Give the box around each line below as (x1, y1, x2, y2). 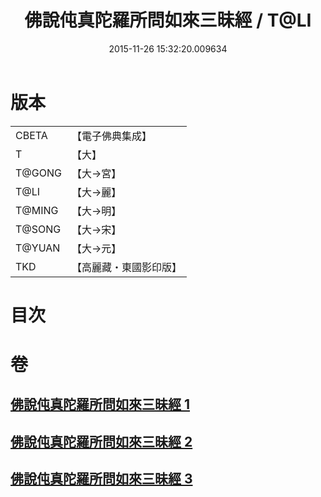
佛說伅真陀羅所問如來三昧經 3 (10, 471, 193, 488)
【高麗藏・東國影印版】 (71, 260, 182, 274)
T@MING (15, 203, 59, 217)
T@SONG (15, 222, 62, 236)
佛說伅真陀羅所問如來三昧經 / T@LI (24, 9, 312, 32)
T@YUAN (15, 241, 61, 255)
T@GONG (15, 166, 62, 180)
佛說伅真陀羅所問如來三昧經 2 (10, 433, 193, 450)
